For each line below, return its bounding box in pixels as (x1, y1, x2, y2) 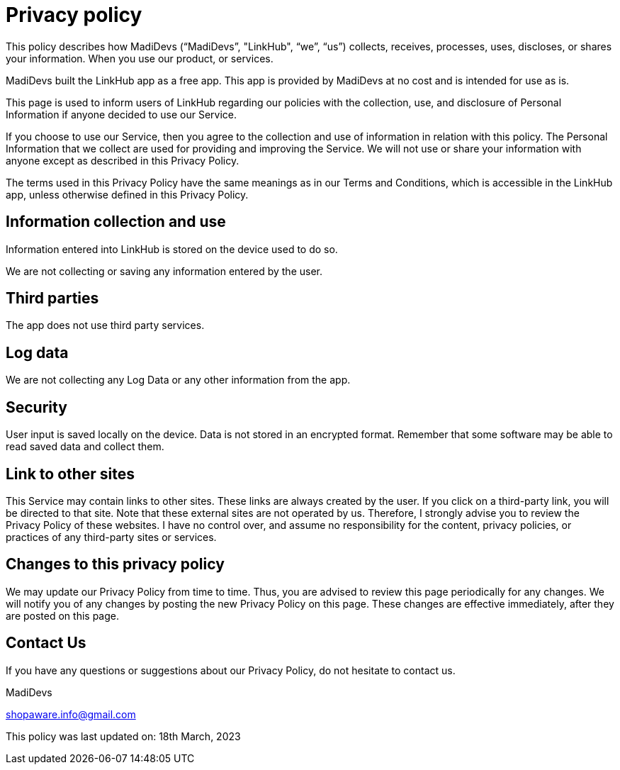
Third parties (6, 289, 99, 308)
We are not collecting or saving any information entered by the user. (6, 264, 322, 277)
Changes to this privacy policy (6, 555, 225, 574)
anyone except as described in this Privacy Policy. (6, 154, 239, 167)
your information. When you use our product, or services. (6, 52, 274, 65)
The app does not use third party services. (6, 319, 205, 332)
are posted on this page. (6, 609, 120, 622)
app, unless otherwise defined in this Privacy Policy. (6, 188, 249, 201)
